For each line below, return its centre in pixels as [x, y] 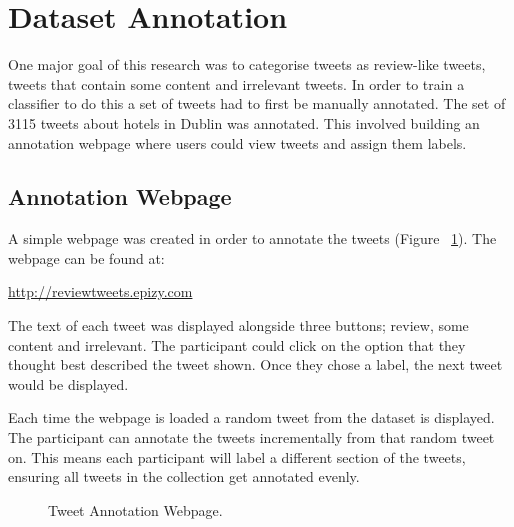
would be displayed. [68, 383]
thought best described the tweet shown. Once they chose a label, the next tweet [255, 364]
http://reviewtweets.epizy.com [100, 291]
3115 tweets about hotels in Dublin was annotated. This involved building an [244, 122]
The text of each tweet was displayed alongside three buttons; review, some [238, 325]
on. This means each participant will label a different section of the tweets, [237, 456]
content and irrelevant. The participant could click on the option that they [237, 344]
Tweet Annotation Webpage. [135, 509]
